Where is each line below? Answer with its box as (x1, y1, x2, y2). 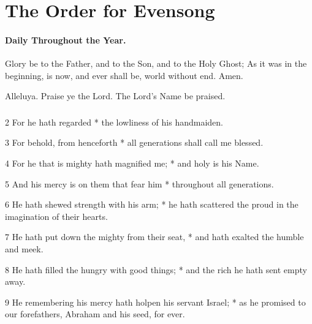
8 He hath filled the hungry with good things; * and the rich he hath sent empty (5, 263, 307, 276)
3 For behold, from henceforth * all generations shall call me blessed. (5, 136, 264, 149)
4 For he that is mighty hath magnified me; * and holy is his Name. (5, 157, 259, 170)
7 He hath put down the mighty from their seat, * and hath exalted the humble (5, 230, 304, 243)
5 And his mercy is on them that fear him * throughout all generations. (5, 177, 274, 190)
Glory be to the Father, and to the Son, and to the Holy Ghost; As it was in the (5, 57, 307, 70)
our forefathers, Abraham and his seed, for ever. (5, 307, 185, 320)
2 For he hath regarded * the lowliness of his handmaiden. (5, 115, 224, 128)
